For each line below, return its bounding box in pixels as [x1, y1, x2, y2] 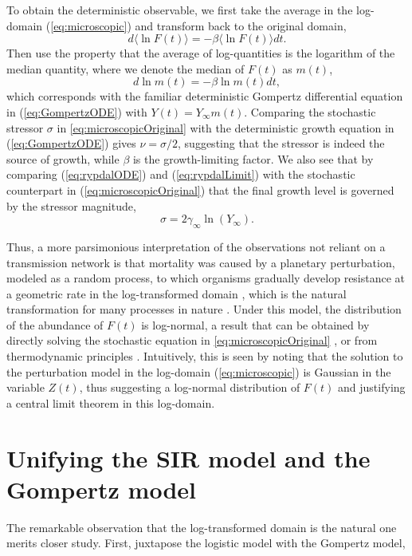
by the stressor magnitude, [6, 197, 136, 214]
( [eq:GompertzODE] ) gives [6, 135, 136, 152]
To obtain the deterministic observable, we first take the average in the [6, 2, 353, 18]
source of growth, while [6, 150, 120, 167]
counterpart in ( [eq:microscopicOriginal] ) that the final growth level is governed [6, 181, 394, 198]
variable [6, 379, 45, 396]
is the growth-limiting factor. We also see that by [132, 150, 374, 167]
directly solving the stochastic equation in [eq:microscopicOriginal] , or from [6, 332, 378, 349]
